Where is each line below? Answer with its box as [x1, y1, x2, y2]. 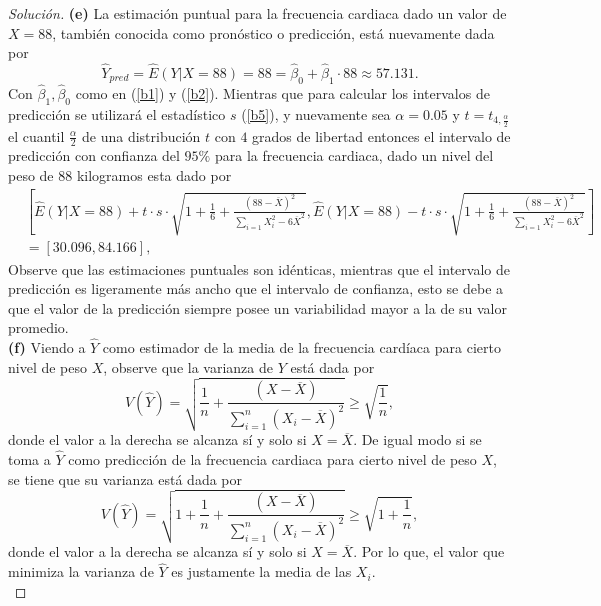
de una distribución [82, 125, 201, 146]
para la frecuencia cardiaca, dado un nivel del [214, 145, 494, 166]
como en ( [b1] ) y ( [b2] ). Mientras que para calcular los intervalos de [75, 83, 490, 104]
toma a [8, 449, 51, 470]
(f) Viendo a [8, 337, 86, 358]
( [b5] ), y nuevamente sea [241, 103, 391, 124]
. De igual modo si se [353, 429, 482, 450]
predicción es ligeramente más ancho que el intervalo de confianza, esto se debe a [8, 278, 504, 299]
